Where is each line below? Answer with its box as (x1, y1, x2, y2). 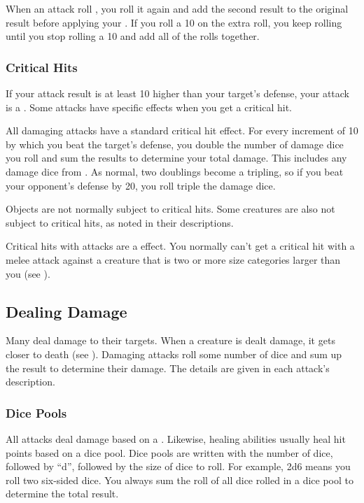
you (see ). (6, 266, 50, 281)
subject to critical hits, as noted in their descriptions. (6, 215, 234, 229)
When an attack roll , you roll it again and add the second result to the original (6, 1, 349, 15)
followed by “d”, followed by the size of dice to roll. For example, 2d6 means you (6, 459, 351, 474)
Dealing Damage (6, 300, 127, 322)
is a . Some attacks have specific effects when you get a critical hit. (6, 99, 292, 114)
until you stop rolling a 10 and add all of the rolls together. (6, 29, 260, 43)
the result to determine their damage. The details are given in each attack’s (6, 360, 330, 375)
